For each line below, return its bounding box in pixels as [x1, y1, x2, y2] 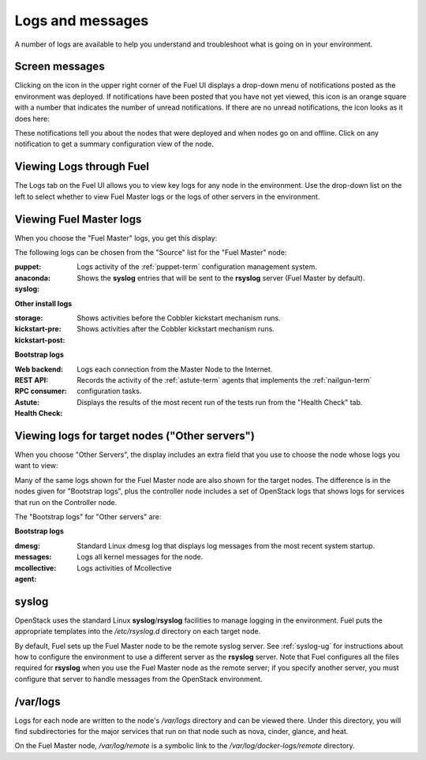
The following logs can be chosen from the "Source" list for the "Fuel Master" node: [14, 248, 287, 256]
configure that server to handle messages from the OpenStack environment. [14, 674, 263, 683]
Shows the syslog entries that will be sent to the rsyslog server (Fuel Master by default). [77, 273, 365, 283]
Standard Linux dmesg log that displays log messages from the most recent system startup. [77, 541, 376, 550]
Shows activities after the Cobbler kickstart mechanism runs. [77, 324, 275, 334]
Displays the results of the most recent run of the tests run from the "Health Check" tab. [77, 397, 363, 406]
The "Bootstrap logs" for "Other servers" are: [14, 511, 162, 521]
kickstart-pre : [14, 324, 62, 334]
